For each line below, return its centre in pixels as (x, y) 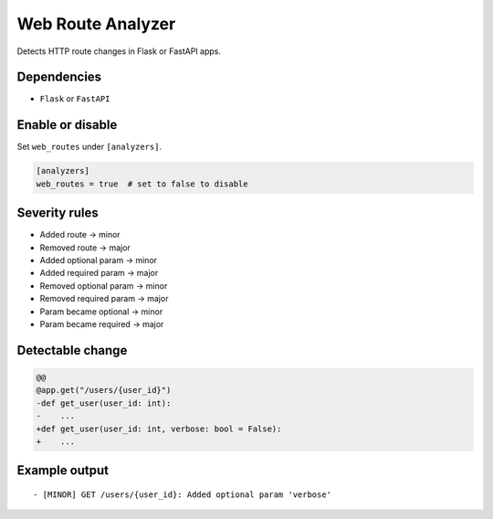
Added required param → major (99, 273)
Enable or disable (67, 125)
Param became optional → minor (101, 312)
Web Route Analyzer (96, 24)
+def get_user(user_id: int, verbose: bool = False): (159, 429)
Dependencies (59, 77)
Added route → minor (80, 235)
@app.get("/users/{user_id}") (104, 390)
